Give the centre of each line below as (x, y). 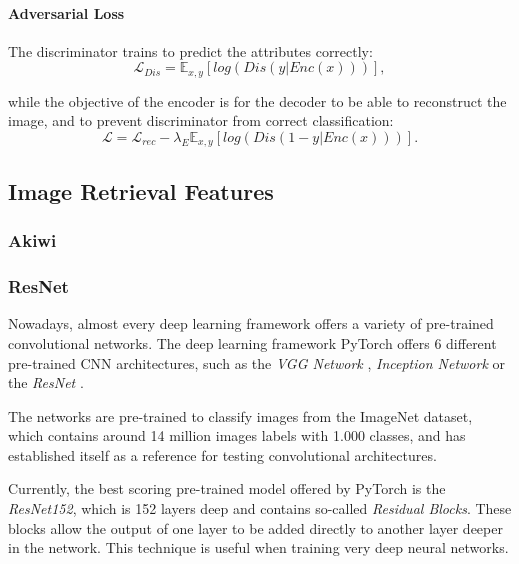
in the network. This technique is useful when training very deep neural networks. (258, 547)
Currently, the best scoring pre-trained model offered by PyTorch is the (227, 488)
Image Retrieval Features (141, 190)
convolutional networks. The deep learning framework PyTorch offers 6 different (252, 342)
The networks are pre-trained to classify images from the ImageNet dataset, (240, 415)
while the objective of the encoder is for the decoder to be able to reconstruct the (257, 100)
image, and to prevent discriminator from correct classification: (201, 120)
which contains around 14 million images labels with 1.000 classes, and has (237, 435)
